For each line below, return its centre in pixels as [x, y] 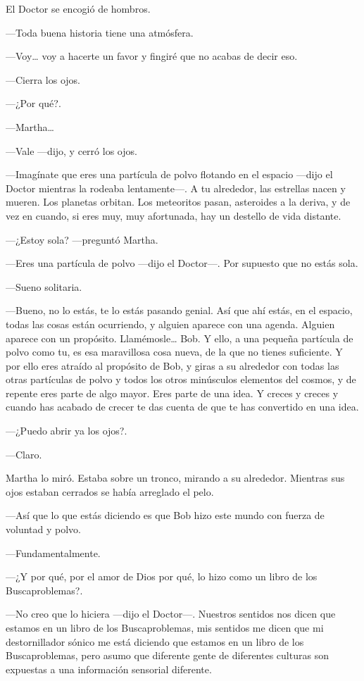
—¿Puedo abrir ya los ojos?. [67, 431]
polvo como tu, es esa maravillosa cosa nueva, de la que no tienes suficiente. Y [174, 352]
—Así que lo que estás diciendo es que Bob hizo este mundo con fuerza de [165, 515]
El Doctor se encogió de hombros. [78, 8]
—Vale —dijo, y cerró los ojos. [71, 150]
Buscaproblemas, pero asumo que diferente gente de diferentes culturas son [167, 655]
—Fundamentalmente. [53, 552]
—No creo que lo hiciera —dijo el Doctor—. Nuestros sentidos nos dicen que [171, 614]
